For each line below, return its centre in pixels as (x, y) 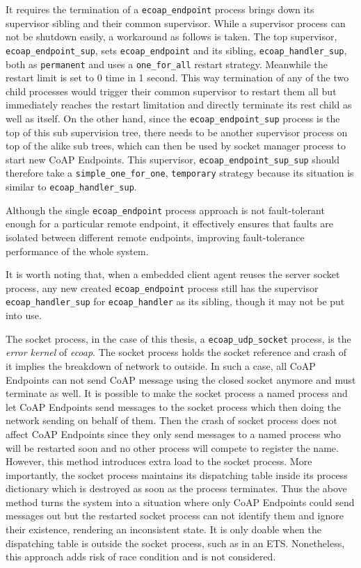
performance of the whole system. (77, 251)
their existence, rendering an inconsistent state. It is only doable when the (163, 529)
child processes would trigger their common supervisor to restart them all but (171, 91)
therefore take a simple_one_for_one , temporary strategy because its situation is (180, 173)
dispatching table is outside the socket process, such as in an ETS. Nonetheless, (175, 543)
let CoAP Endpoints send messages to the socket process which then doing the (174, 406)
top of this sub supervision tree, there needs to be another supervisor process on (177, 132)
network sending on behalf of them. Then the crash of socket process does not (171, 420)
